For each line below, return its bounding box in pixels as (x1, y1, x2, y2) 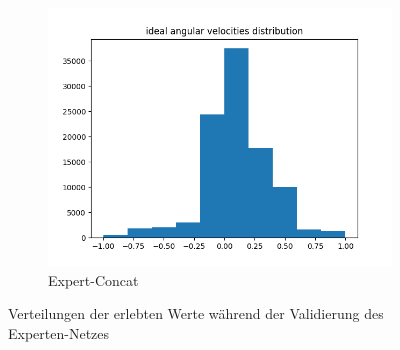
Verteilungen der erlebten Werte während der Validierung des (8, 303, 384, 324)
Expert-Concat (48, 269, 139, 290)
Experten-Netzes (8, 322, 110, 343)
